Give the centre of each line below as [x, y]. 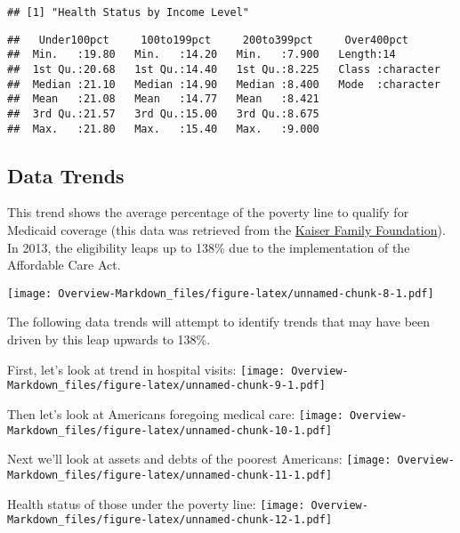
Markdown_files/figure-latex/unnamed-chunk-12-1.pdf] [170, 520]
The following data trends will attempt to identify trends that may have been [219, 322]
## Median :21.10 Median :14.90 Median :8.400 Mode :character [224, 84]
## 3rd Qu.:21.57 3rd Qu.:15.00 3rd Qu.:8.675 [163, 113]
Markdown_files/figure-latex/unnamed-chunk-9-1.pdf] [166, 386]
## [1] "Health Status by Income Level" [129, 12]
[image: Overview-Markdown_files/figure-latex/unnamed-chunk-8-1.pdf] [221, 293]
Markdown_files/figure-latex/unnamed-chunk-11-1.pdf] [170, 475]
